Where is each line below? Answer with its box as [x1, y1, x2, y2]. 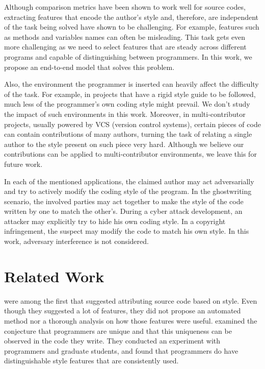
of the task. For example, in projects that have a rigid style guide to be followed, [4, 88, 256, 99]
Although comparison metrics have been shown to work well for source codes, [4, 2, 246, 12]
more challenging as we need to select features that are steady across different [4, 41, 247, 52]
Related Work [4, 265, 104, 286]
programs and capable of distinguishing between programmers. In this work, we [4, 51, 252, 62]
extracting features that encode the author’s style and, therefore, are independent [4, 11, 259, 22]
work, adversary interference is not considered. [4, 236, 149, 247]
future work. [4, 158, 43, 169]
